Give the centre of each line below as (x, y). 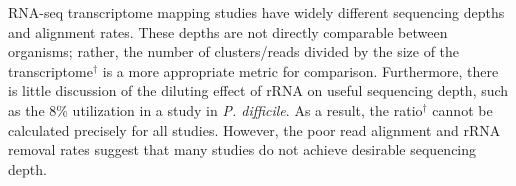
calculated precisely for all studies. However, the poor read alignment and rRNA (254, 129)
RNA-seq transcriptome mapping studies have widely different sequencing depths (256, 12)
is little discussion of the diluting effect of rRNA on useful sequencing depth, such (258, 90)
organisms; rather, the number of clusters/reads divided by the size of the (234, 51)
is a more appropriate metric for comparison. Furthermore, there (300, 70)
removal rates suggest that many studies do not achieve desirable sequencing (242, 149)
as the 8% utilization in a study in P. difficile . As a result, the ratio (215, 109)
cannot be (462, 109)
